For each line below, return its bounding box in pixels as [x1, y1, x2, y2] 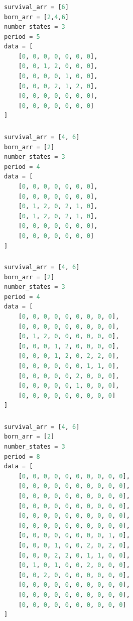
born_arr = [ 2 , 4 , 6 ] [4, 13, 69, 21]
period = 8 [4, 453, 40, 460]
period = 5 [4, 33, 40, 40]
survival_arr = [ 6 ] [4, 3, 69, 11]
